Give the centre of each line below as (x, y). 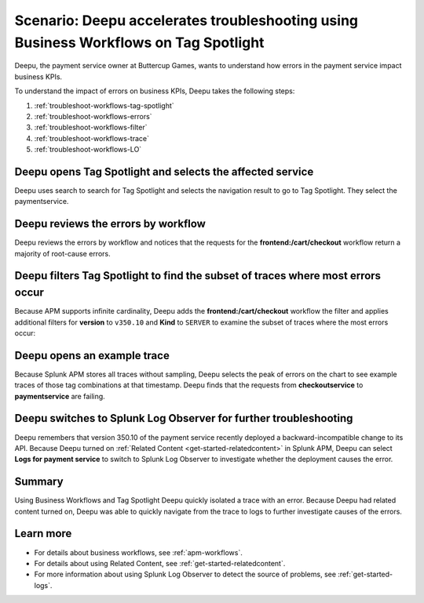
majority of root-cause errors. (62, 253)
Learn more (43, 534)
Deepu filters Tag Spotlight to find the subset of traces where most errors (197, 276)
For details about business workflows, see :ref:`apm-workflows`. (139, 552)
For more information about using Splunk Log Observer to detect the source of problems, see (185, 574)
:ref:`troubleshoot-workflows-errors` (93, 116)
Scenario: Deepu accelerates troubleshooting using (186, 20)
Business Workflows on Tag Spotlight (139, 42)
